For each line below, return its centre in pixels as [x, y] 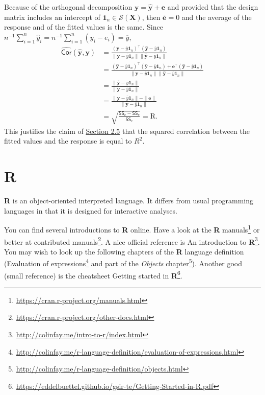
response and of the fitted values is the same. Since [84, 27]
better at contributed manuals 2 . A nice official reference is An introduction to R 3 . [132, 241]
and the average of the [217, 17]
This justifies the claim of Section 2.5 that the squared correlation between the [127, 131]
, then [151, 17]
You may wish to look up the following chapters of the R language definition [124, 251]
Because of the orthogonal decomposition [68, 7]
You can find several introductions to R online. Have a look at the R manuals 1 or [132, 229]
